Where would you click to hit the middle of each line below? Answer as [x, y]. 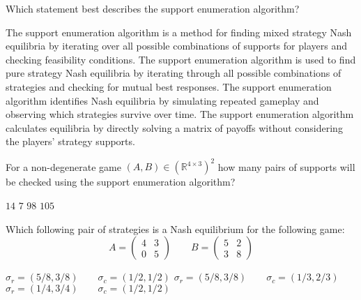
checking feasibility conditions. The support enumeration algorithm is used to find [181, 59]
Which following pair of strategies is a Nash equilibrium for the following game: [175, 228]
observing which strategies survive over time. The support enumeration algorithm [180, 114]
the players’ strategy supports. [70, 141]
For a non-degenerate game [63, 166]
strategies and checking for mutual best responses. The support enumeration [169, 86]
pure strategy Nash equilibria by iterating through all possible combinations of [174, 73]
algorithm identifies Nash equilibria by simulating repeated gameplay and [162, 100]
